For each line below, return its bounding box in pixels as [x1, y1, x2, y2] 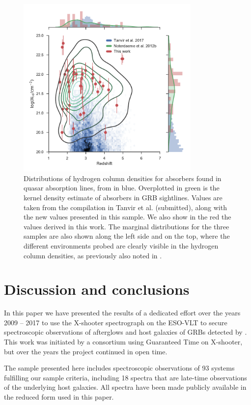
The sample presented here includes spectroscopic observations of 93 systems [4, 363, 235, 373]
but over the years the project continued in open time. [4, 346, 167, 356]
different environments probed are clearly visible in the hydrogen [24, 240, 219, 250]
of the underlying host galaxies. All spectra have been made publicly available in [4, 382, 247, 392]
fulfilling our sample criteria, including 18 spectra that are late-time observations [4, 372, 247, 382]
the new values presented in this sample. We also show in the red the [24, 212, 231, 222]
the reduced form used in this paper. [4, 391, 114, 402]
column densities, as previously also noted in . [24, 250, 162, 260]
